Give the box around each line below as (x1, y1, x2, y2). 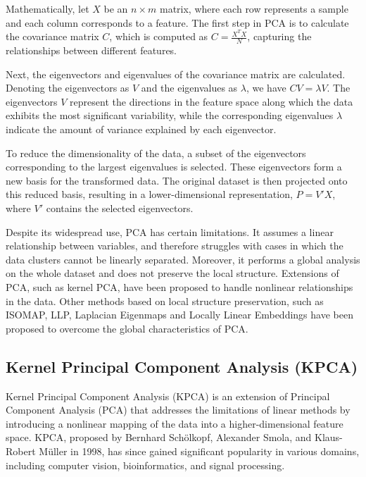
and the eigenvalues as (141, 80, 238, 95)
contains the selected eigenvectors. (46, 201, 194, 216)
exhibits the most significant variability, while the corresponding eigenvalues (6, 108, 334, 123)
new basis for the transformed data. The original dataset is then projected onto (6, 173, 348, 187)
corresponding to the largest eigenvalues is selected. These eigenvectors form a (6, 159, 342, 174)
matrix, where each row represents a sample (159, 1, 348, 16)
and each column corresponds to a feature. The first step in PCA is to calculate (6, 15, 349, 30)
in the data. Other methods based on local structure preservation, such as (6, 293, 324, 308)
